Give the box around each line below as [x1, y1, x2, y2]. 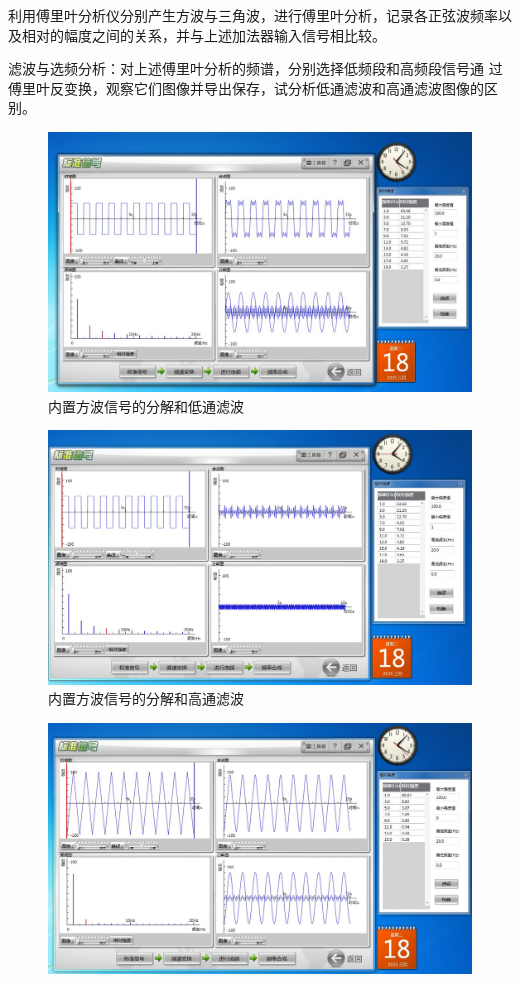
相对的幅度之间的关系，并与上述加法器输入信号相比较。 [21, 24, 386, 45]
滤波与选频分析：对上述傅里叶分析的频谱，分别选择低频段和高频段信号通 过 [8, 58, 503, 79]
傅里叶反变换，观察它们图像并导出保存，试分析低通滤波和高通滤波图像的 [8, 77, 484, 98]
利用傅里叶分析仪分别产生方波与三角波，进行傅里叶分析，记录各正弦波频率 [8, 5, 498, 25]
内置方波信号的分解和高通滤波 [48, 688, 244, 709]
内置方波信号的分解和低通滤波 [48, 395, 244, 416]
